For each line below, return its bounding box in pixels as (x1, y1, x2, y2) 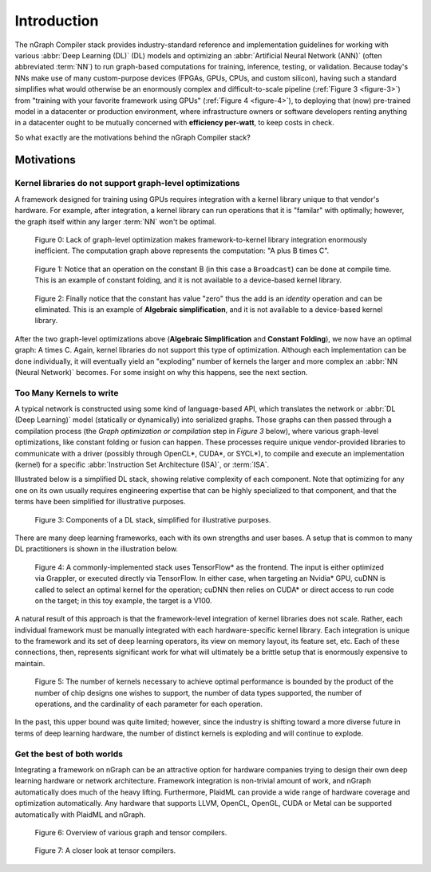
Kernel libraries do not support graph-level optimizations (14, 178, 240, 189)
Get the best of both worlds (14, 748, 124, 760)
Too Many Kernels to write (14, 387, 119, 398)
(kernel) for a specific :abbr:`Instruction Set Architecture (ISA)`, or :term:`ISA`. (14, 460, 270, 469)
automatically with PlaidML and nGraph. (14, 810, 146, 819)
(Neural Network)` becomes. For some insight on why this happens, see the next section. (14, 367, 308, 377)
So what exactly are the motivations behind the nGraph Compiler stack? (14, 132, 251, 142)
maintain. (14, 658, 45, 668)
